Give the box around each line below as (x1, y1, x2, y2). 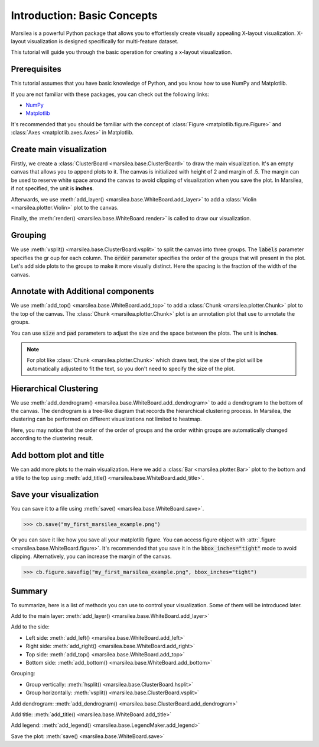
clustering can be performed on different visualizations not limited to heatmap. (11, 415, 202, 423)
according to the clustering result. (11, 435, 94, 442)
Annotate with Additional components (11, 286, 155, 296)
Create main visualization (11, 145, 107, 154)
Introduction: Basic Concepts (11, 9, 158, 22)
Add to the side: (11, 623, 50, 630)
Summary (11, 586, 48, 596)
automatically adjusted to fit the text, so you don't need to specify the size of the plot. (27, 365, 235, 372)
